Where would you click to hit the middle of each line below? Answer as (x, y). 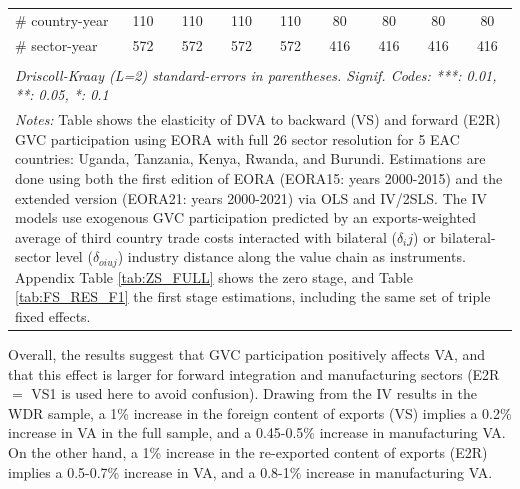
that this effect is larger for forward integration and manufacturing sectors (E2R (254, 373)
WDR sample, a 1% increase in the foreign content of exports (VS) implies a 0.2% (260, 412)
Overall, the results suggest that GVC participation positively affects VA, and (247, 354)
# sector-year (56, 44)
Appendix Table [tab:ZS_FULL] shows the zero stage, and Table (214, 276)
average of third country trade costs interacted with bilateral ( (206, 236)
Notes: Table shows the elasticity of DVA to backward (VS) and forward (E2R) (258, 119)
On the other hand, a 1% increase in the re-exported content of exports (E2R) (248, 451)
